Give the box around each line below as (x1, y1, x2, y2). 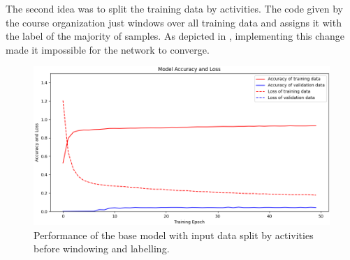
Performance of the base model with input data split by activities (34, 227, 314, 242)
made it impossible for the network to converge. (6, 42, 210, 56)
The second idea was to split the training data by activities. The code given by (6, 1, 343, 15)
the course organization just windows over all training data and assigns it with (6, 15, 342, 29)
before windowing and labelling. (34, 241, 170, 256)
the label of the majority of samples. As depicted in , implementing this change (6, 29, 344, 43)
